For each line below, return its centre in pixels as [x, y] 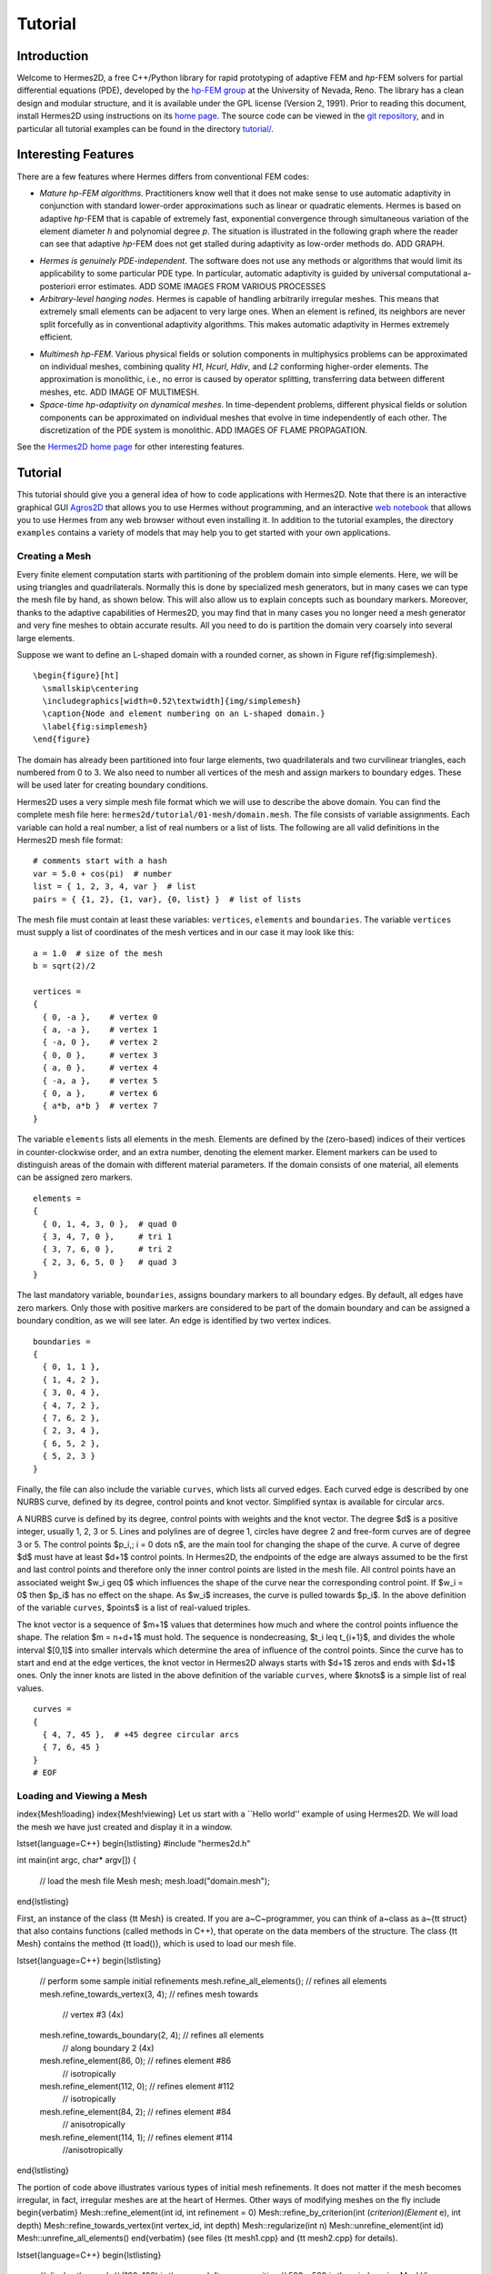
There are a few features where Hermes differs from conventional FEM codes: [163, 176]
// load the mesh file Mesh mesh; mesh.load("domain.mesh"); [155, 1881]
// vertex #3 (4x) [93, 2014]
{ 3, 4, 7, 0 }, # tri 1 [107, 1236]
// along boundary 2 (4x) [108, 2048]
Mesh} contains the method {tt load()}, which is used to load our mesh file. [156, 1944]
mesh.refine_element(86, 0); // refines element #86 [135, 2061]
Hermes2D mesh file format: [70, 840]
